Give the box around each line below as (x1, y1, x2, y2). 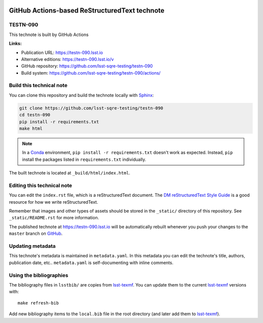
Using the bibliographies (9, 272, 68, 279)
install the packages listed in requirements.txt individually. (22, 156, 146, 162)
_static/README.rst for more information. (9, 215, 99, 221)
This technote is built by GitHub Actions (9, 32, 89, 38)
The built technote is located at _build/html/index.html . (9, 170, 131, 176)
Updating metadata (9, 243, 56, 249)
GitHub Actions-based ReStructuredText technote (9, 6, 165, 15)
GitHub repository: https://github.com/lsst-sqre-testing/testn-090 (21, 63, 153, 69)
